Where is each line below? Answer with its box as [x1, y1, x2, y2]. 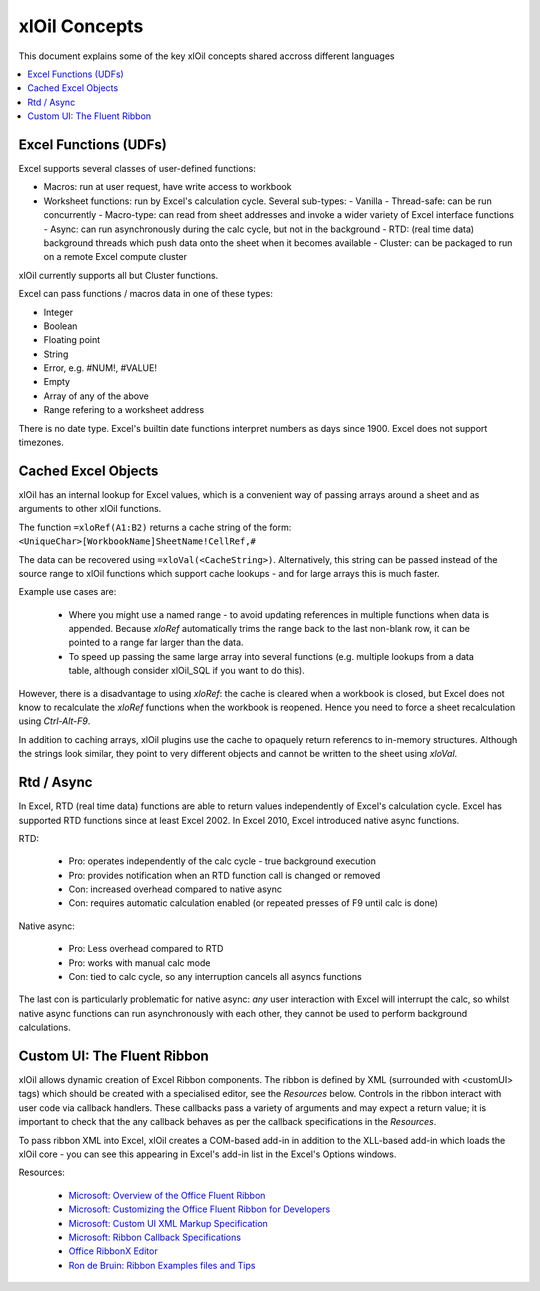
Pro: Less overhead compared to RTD [68, 943, 224, 955]
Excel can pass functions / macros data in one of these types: [18, 288, 274, 300]
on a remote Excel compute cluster [43, 251, 188, 263]
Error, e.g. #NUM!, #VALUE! [43, 362, 157, 374]
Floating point [43, 334, 101, 346]
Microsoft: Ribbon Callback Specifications [68, 1231, 242, 1243]
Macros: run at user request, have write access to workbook [43, 181, 292, 193]
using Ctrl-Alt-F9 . [18, 715, 91, 727]
